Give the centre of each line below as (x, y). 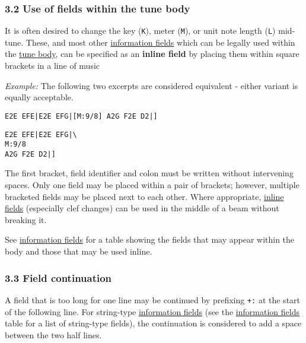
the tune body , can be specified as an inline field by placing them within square (152, 54)
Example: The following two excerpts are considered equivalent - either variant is (152, 85)
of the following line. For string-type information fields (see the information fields (152, 311)
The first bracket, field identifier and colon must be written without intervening (149, 173)
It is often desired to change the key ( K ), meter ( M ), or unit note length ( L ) (140, 31)
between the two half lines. (53, 334)
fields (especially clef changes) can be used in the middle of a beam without (142, 208)
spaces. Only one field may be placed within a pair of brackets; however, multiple (152, 185)
